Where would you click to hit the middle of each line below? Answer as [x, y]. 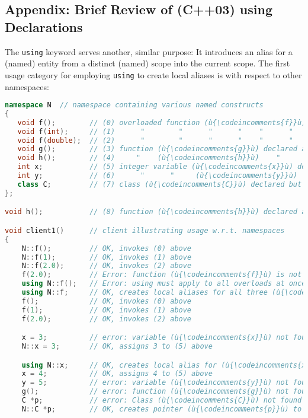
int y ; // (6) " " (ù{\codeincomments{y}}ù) [157, 176]
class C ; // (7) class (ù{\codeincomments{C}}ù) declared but [160, 184]
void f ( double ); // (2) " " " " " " [155, 140]
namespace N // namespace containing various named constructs [134, 105]
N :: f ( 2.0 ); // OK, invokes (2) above [107, 266]
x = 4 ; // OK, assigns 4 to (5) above [117, 374]
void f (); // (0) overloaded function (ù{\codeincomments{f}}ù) [162, 122]
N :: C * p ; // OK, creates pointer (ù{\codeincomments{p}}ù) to [162, 409]
